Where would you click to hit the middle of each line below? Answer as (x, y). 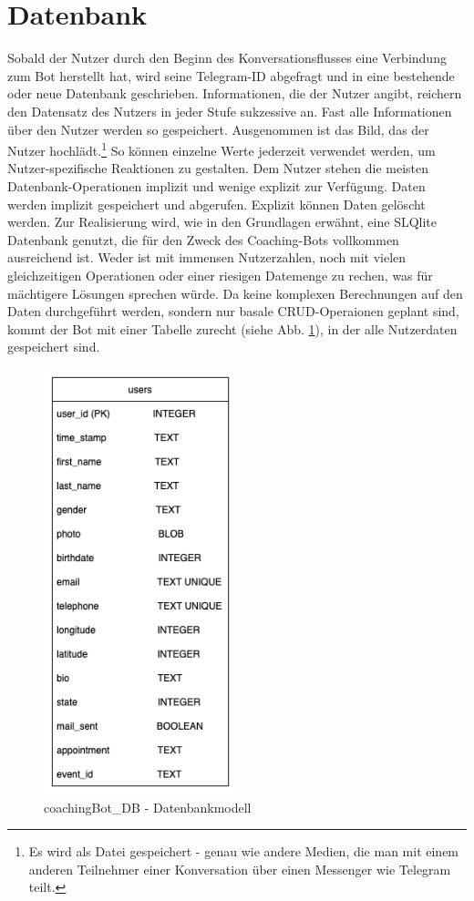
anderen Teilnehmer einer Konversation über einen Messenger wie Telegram (240, 869)
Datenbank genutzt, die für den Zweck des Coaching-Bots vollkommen (203, 239)
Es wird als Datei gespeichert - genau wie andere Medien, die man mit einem (244, 851)
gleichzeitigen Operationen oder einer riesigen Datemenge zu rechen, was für (220, 275)
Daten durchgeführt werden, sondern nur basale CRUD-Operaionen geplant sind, (233, 311)
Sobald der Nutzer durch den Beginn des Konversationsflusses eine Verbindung (227, 58)
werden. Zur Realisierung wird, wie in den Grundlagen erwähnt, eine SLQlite (222, 222)
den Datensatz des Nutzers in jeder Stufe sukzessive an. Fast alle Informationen (230, 111)
